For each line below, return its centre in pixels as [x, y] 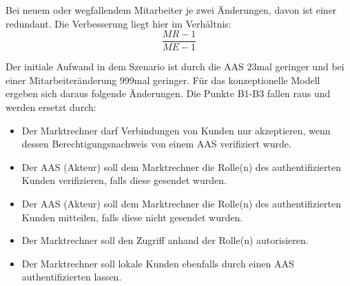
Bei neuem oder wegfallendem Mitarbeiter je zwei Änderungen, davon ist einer [171, 10]
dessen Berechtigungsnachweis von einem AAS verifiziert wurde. [156, 144]
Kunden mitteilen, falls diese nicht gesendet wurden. [132, 217]
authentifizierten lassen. [72, 277]
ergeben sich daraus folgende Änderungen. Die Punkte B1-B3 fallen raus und [168, 93]
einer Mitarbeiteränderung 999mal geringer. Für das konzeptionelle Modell [163, 80]
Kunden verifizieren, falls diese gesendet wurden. [124, 180]
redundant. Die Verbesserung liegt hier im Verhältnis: [119, 23]
